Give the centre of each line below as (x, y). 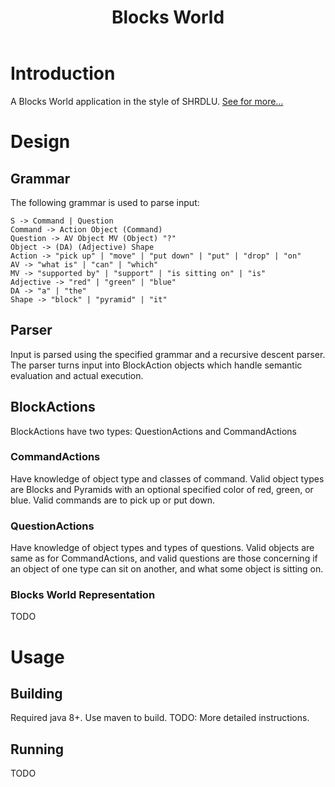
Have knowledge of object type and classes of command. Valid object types (167, 478)
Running (37, 749)
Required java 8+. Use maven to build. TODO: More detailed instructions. (160, 718)
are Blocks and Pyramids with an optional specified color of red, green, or (162, 489)
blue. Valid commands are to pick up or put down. (113, 500)
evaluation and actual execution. (77, 375)
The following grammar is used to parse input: (105, 202)
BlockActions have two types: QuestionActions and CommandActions (153, 431)
